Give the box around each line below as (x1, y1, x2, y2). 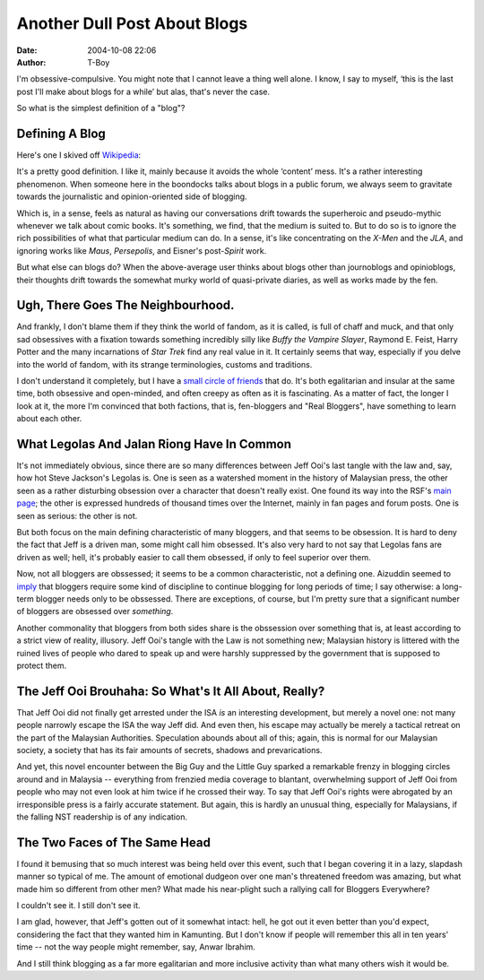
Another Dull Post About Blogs (16, 13, 248, 33)
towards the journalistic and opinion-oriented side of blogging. (16, 191, 247, 202)
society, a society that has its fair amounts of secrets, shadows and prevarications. (16, 745, 323, 756)
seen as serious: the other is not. (16, 510, 138, 521)
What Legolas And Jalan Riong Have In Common (16, 436, 291, 452)
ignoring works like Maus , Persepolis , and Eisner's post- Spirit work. (16, 245, 267, 256)
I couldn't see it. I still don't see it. (16, 900, 141, 911)
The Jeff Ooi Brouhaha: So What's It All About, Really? (16, 683, 325, 698)
